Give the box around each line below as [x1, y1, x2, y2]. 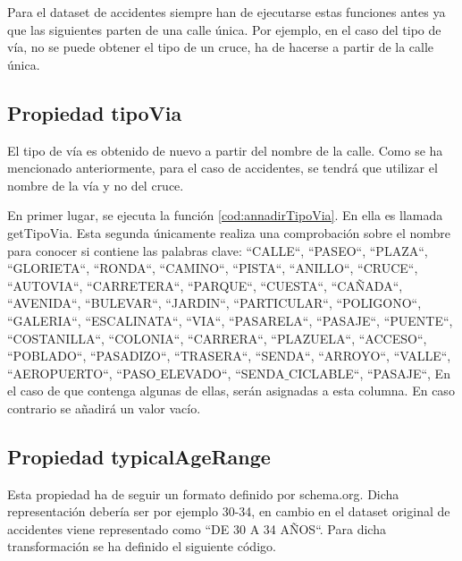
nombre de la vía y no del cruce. [7, 175, 184, 194]
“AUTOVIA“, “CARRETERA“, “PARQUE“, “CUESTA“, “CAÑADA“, [7, 276, 403, 294]
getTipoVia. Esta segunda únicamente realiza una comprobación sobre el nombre [7, 223, 451, 242]
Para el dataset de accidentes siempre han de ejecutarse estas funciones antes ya [7, 3, 446, 21]
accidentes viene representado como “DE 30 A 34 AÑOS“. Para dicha [7, 519, 386, 538]
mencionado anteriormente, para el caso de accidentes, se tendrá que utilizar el [7, 158, 438, 177]
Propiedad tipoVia [7, 98, 182, 126]
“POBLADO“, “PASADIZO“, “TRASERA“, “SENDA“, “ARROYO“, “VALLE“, [7, 346, 451, 365]
